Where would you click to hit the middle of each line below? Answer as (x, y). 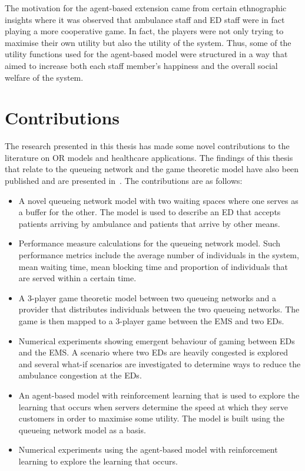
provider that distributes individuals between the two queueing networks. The (159, 309)
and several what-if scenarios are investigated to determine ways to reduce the (160, 363)
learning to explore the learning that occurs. (98, 461)
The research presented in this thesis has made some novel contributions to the (147, 146)
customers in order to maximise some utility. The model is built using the (152, 418)
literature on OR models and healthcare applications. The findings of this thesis (149, 157)
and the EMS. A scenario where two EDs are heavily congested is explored (153, 352)
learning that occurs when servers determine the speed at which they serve (153, 406)
